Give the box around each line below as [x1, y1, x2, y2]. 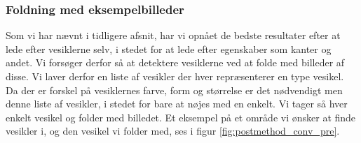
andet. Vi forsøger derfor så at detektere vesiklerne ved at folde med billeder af [6, 55, 345, 70]
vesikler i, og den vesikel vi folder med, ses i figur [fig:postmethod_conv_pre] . [6, 123, 340, 138]
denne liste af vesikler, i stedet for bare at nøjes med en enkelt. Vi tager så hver [6, 96, 348, 111]
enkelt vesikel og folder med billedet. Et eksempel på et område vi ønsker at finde [6, 110, 356, 124]
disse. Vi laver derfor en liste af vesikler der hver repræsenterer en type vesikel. [6, 69, 344, 83]
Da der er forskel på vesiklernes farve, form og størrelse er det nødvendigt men [6, 82, 343, 97]
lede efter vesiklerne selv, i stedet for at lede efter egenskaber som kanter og [6, 41, 332, 56]
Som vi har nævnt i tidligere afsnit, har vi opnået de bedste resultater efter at [6, 28, 341, 43]
